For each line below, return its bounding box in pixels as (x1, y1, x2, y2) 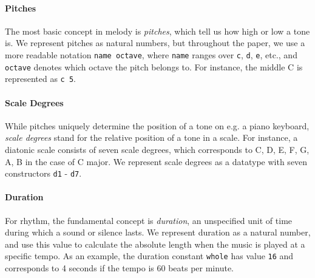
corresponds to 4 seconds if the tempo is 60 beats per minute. (5, 262, 234, 274)
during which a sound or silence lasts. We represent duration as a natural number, (5, 226, 311, 239)
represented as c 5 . (5, 72, 76, 85)
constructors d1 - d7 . (5, 167, 82, 180)
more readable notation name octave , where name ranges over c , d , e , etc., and (5, 48, 297, 61)
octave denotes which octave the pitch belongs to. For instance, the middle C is (5, 60, 303, 73)
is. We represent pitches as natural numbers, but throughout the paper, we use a (5, 36, 305, 49)
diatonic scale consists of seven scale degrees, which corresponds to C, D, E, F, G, (5, 143, 310, 155)
